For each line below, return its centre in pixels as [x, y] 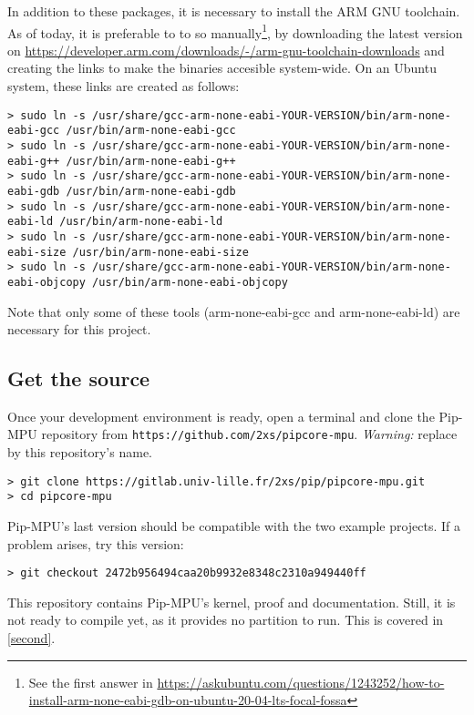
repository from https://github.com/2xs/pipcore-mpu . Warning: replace [249, 434]
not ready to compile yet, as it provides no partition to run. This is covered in [226, 620]
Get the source [79, 378]
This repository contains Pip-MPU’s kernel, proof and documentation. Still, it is [232, 602]
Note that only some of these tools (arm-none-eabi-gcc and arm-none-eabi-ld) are [234, 311]
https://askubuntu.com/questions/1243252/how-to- [301, 682]
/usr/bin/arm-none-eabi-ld [141, 222]
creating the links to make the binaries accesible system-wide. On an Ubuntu [222, 68]
